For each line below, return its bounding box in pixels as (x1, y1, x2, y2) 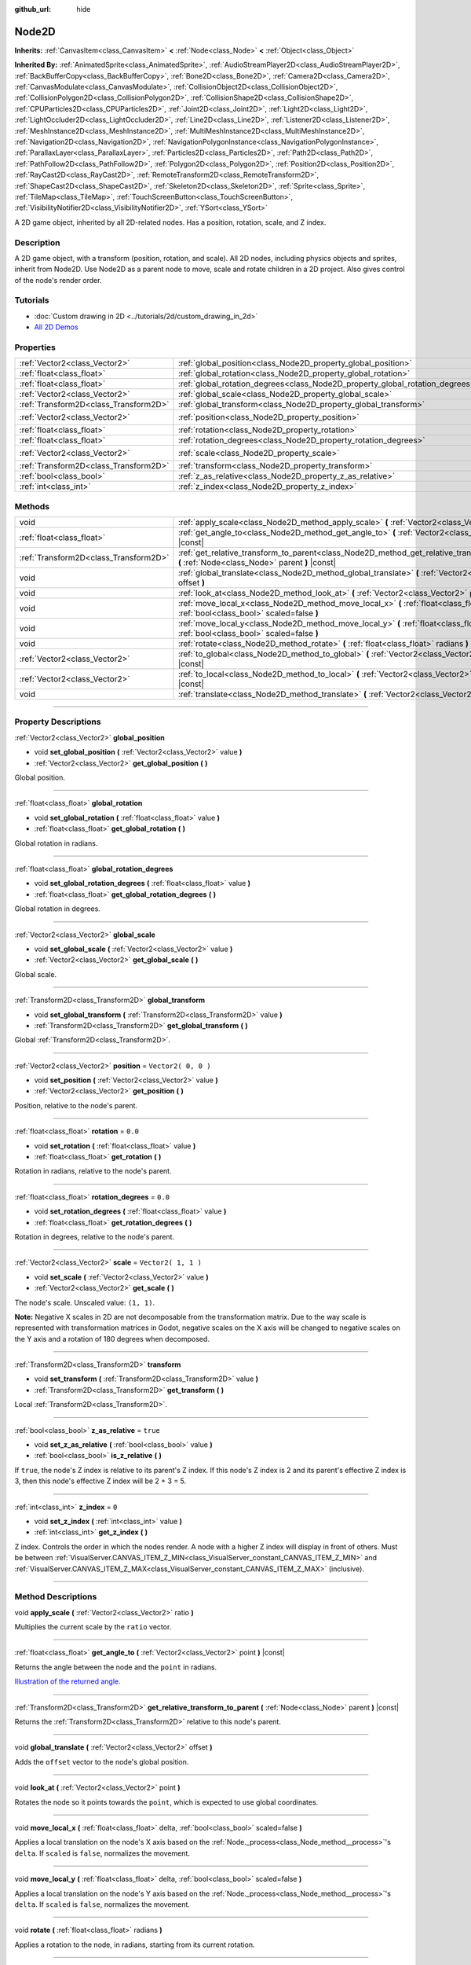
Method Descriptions (14, 1592, 97, 1603)
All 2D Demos (34, 322, 78, 332)
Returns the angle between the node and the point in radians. (14, 1662, 217, 1672)
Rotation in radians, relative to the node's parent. (14, 1166, 172, 1176)
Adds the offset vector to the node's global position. (14, 1757, 189, 1766)
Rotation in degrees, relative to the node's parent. (14, 1232, 175, 1241)
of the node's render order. (14, 275, 102, 285)
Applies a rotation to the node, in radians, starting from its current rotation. (14, 1940, 255, 1949)
